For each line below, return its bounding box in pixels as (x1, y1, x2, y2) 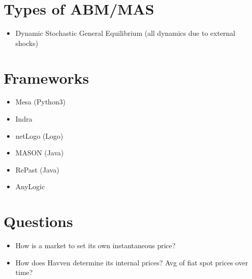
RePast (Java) (15, 164, 59, 175)
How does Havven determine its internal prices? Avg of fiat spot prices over (15, 257, 248, 267)
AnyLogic (15, 181, 45, 192)
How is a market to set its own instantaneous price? (15, 240, 176, 251)
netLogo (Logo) (15, 130, 64, 141)
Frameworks (4, 67, 89, 88)
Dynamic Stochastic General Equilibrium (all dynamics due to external (15, 28, 235, 38)
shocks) (15, 37, 38, 48)
